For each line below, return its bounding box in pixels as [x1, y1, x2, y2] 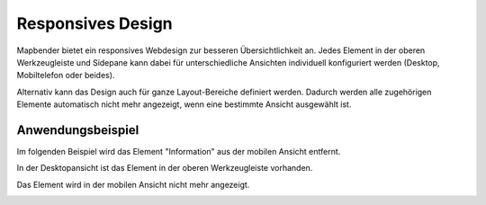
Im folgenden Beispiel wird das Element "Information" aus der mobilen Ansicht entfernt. [16, 147, 341, 157]
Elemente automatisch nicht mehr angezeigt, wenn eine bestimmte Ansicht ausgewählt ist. [16, 99, 352, 110]
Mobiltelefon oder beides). [16, 70, 115, 81]
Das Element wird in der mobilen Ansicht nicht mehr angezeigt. [16, 179, 250, 190]
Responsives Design [16, 13, 173, 33]
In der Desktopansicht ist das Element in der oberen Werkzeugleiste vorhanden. [16, 163, 313, 174]
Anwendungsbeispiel [16, 122, 139, 138]
